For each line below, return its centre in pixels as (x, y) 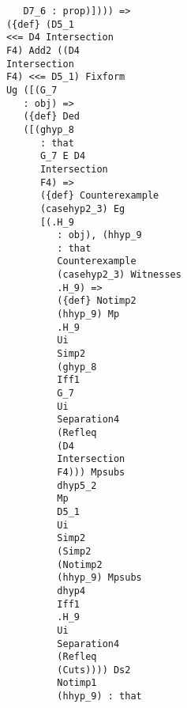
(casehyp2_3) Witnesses (119, 275)
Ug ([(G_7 (32, 90)
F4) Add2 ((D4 (43, 50)
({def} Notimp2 (97, 301)
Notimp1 (77, 683)
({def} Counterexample (99, 196)
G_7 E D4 (63, 156)
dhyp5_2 (77, 485)
